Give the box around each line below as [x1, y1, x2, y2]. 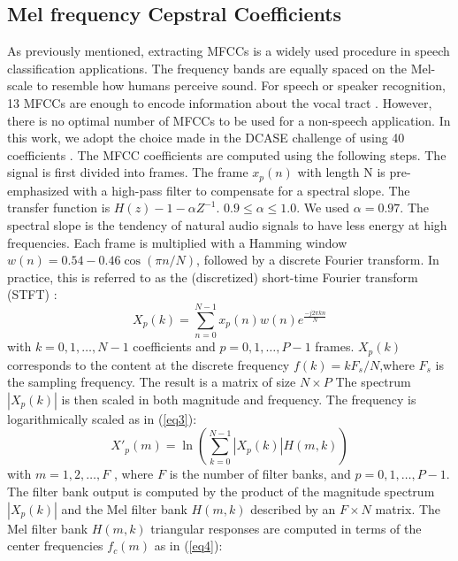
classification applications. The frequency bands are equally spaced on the [7, 58, 407, 77]
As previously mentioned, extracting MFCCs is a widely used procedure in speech [7, 42, 450, 60]
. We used [296, 198, 350, 217]
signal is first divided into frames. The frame [7, 163, 248, 181]
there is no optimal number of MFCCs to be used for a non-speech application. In [7, 111, 451, 129]
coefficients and [133, 337, 216, 356]
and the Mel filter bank [61, 499, 187, 518]
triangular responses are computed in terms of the [150, 519, 422, 537]
